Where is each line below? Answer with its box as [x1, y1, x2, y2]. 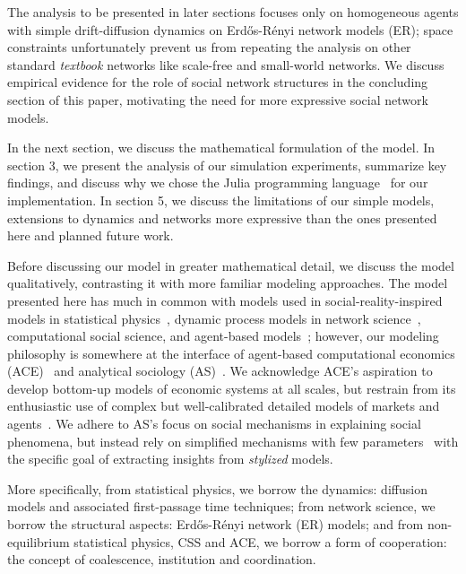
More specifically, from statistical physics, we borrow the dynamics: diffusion [7, 479, 427, 498]
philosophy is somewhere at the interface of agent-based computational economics [7, 344, 455, 362]
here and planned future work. [7, 226, 174, 245]
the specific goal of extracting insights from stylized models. [7, 449, 333, 468]
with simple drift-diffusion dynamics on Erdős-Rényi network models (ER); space [7, 20, 453, 39]
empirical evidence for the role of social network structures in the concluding [7, 73, 428, 91]
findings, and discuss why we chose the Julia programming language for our [7, 173, 428, 192]
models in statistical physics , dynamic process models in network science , [7, 309, 421, 327]
